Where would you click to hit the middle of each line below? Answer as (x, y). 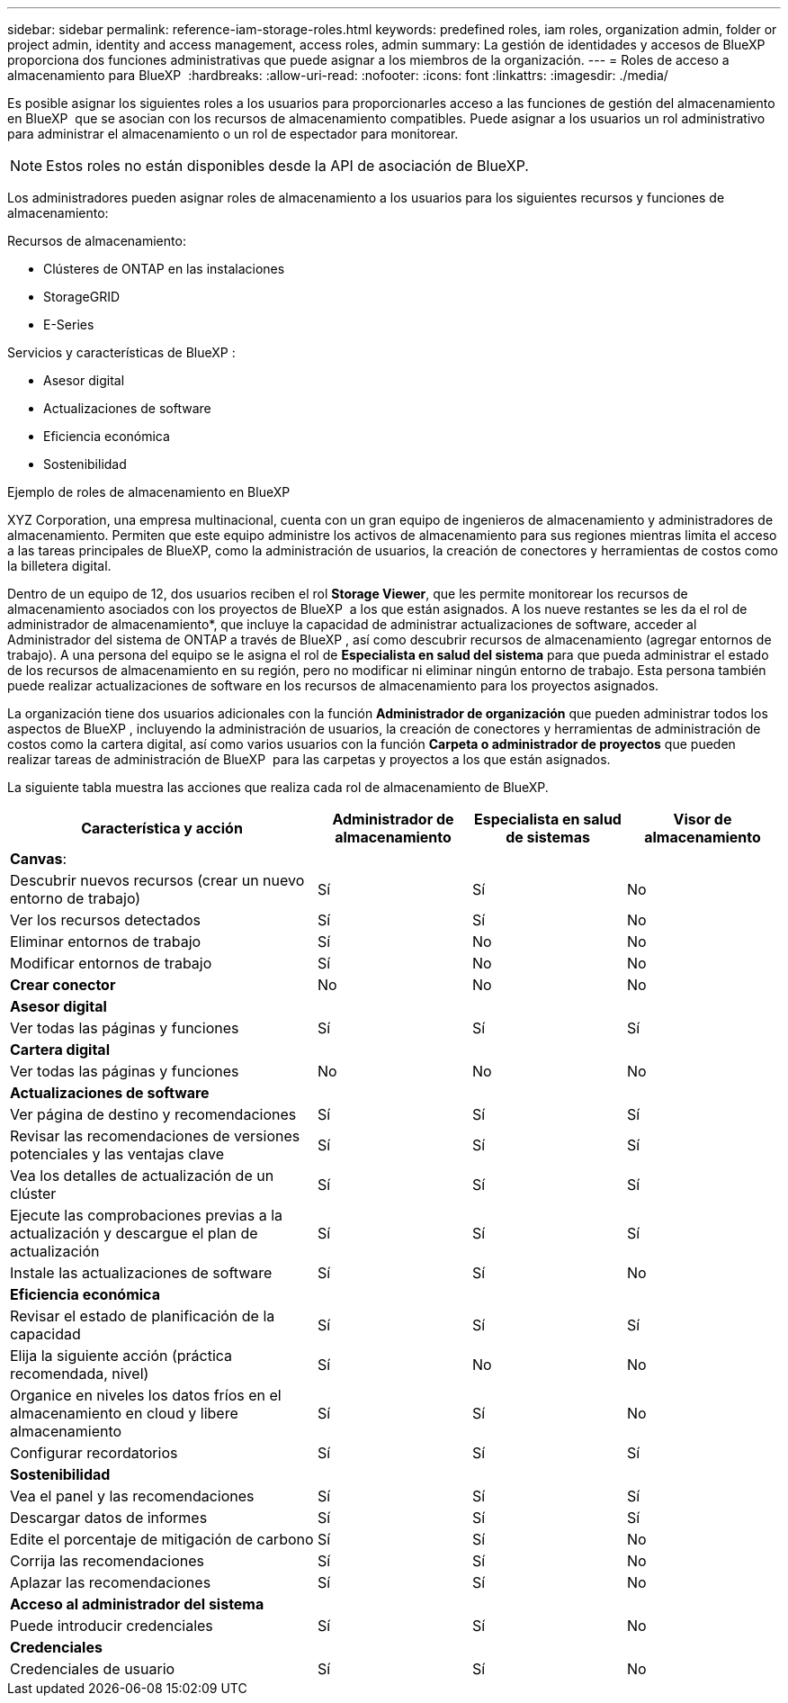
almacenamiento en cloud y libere (124, 1413)
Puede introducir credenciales (112, 1626)
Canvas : (39, 859)
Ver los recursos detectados (105, 920)
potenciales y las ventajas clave (117, 1154)
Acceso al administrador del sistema (137, 1604)
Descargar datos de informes (109, 1518)
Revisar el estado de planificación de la (143, 1316)
